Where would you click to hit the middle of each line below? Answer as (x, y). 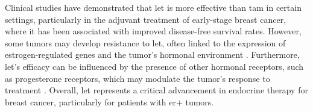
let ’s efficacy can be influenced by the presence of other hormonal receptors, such (154, 66)
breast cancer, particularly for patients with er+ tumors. (109, 101)
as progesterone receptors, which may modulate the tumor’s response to (138, 78)
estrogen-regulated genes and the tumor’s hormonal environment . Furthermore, (152, 54)
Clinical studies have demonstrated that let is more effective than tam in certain (153, 7)
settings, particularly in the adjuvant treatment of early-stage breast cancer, (146, 19)
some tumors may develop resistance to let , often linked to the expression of (145, 42)
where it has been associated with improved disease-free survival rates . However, (153, 31)
